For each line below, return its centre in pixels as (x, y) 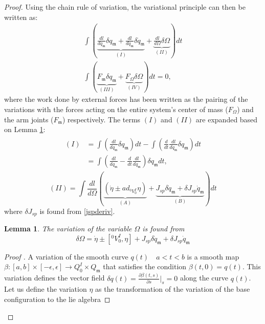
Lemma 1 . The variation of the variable (68, 229)
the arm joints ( (29, 119)
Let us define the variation (46, 289)
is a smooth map (213, 256)
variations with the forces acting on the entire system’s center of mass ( (116, 109)
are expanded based (227, 119)
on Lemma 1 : (25, 129)
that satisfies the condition (145, 266)
